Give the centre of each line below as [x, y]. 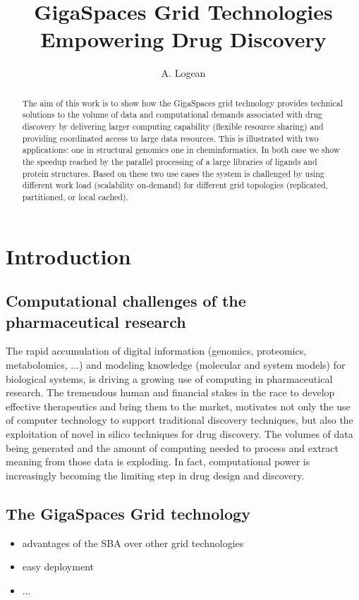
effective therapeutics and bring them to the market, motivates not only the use [178, 406]
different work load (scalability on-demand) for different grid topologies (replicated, [175, 185]
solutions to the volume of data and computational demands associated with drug [172, 115]
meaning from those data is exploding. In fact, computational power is [158, 461]
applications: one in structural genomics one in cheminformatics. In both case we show [181, 150]
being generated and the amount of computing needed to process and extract [172, 447]
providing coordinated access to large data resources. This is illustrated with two [170, 138]
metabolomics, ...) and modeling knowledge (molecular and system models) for [176, 364]
